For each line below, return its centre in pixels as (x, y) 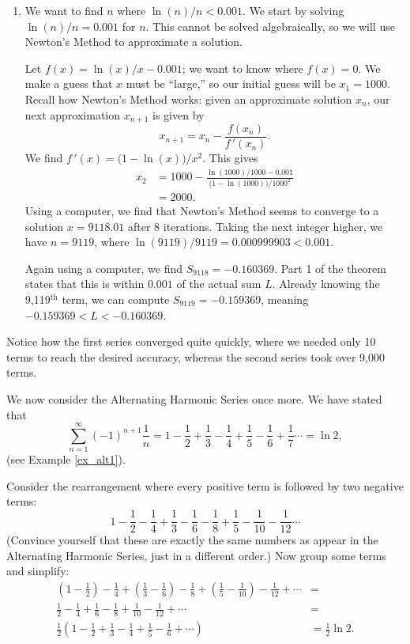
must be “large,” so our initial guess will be (231, 83)
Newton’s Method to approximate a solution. (134, 42)
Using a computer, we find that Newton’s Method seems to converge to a (202, 211)
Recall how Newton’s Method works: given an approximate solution (188, 98)
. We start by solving (293, 10)
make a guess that (69, 83)
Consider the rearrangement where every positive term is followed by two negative (205, 485)
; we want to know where (243, 68)
